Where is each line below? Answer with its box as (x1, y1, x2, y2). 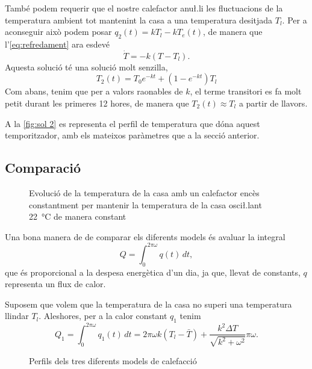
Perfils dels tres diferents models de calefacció (29, 354, 197, 367)
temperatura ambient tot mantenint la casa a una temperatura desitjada (5, 13, 273, 26)
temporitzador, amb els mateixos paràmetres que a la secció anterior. (5, 129, 260, 141)
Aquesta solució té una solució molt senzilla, (5, 60, 168, 73)
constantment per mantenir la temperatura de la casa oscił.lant (29, 198, 262, 211)
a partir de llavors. (239, 96, 308, 109)
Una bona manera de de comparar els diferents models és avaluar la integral (5, 230, 285, 243)
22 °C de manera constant (29, 210, 126, 223)
